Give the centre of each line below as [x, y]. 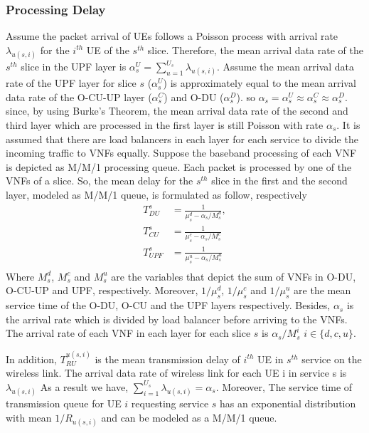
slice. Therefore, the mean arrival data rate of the [255, 49]
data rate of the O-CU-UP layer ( [79, 96]
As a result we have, [84, 386]
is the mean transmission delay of [167, 359]
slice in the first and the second [279, 181]
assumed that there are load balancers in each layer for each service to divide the [182, 139]
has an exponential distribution [288, 403]
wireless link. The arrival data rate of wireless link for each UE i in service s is [176, 373]
